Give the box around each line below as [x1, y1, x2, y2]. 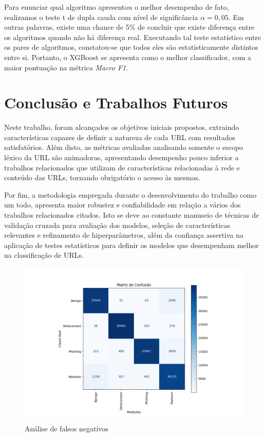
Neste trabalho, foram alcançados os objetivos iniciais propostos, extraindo [4, 122, 239, 132]
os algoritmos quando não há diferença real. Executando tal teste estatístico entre [4, 31, 261, 42]
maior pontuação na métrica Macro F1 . [4, 62, 128, 72]
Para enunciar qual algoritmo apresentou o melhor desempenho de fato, [4, 2, 229, 12]
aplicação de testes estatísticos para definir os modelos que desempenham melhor [4, 239, 259, 250]
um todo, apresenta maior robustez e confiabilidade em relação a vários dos [4, 199, 241, 210]
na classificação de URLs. [4, 250, 84, 260]
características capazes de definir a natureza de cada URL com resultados [4, 131, 236, 142]
